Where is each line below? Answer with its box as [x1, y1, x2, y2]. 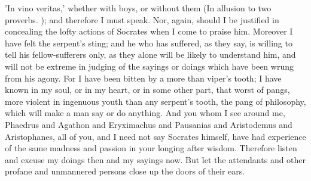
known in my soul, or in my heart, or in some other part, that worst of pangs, [5, 83, 290, 96]
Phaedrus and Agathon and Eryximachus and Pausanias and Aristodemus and [5, 118, 292, 130]
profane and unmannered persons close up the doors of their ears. [5, 165, 245, 177]
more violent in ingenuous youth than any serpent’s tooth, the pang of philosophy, [5, 95, 306, 107]
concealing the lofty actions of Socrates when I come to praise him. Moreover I [5, 25, 293, 38]
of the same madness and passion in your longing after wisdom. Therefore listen [5, 142, 297, 154]
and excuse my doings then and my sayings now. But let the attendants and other [5, 153, 306, 166]
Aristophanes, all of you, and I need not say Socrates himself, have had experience [5, 130, 306, 142]
